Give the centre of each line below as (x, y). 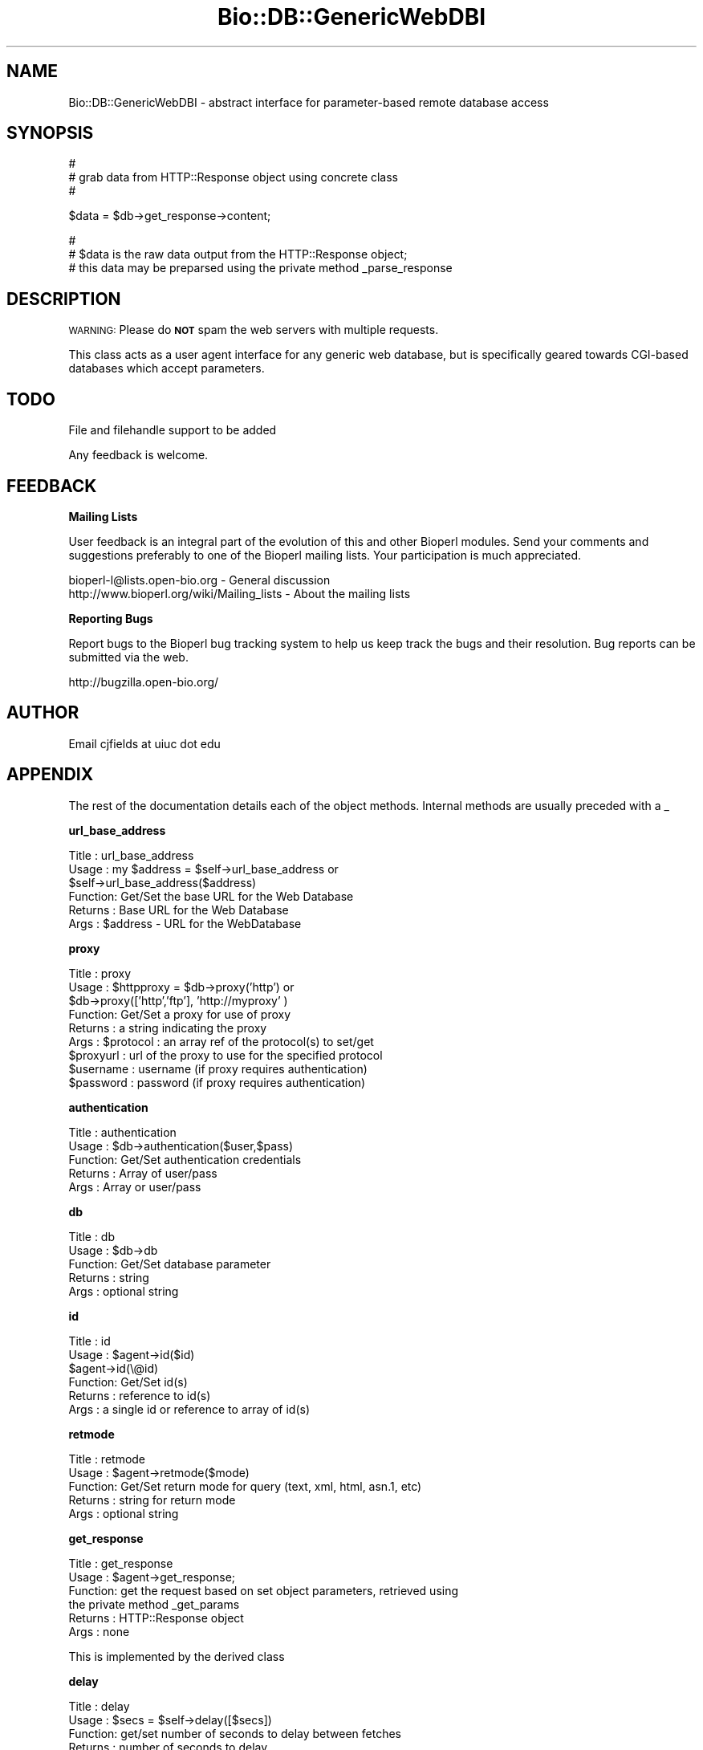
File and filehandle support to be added (173, 430)
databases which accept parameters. (167, 368)
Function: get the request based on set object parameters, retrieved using (264, 1590)
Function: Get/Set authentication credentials (185, 1159)
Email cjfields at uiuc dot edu (144, 743)
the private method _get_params (154, 1604)
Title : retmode (107, 1459)
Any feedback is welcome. (138, 455)
